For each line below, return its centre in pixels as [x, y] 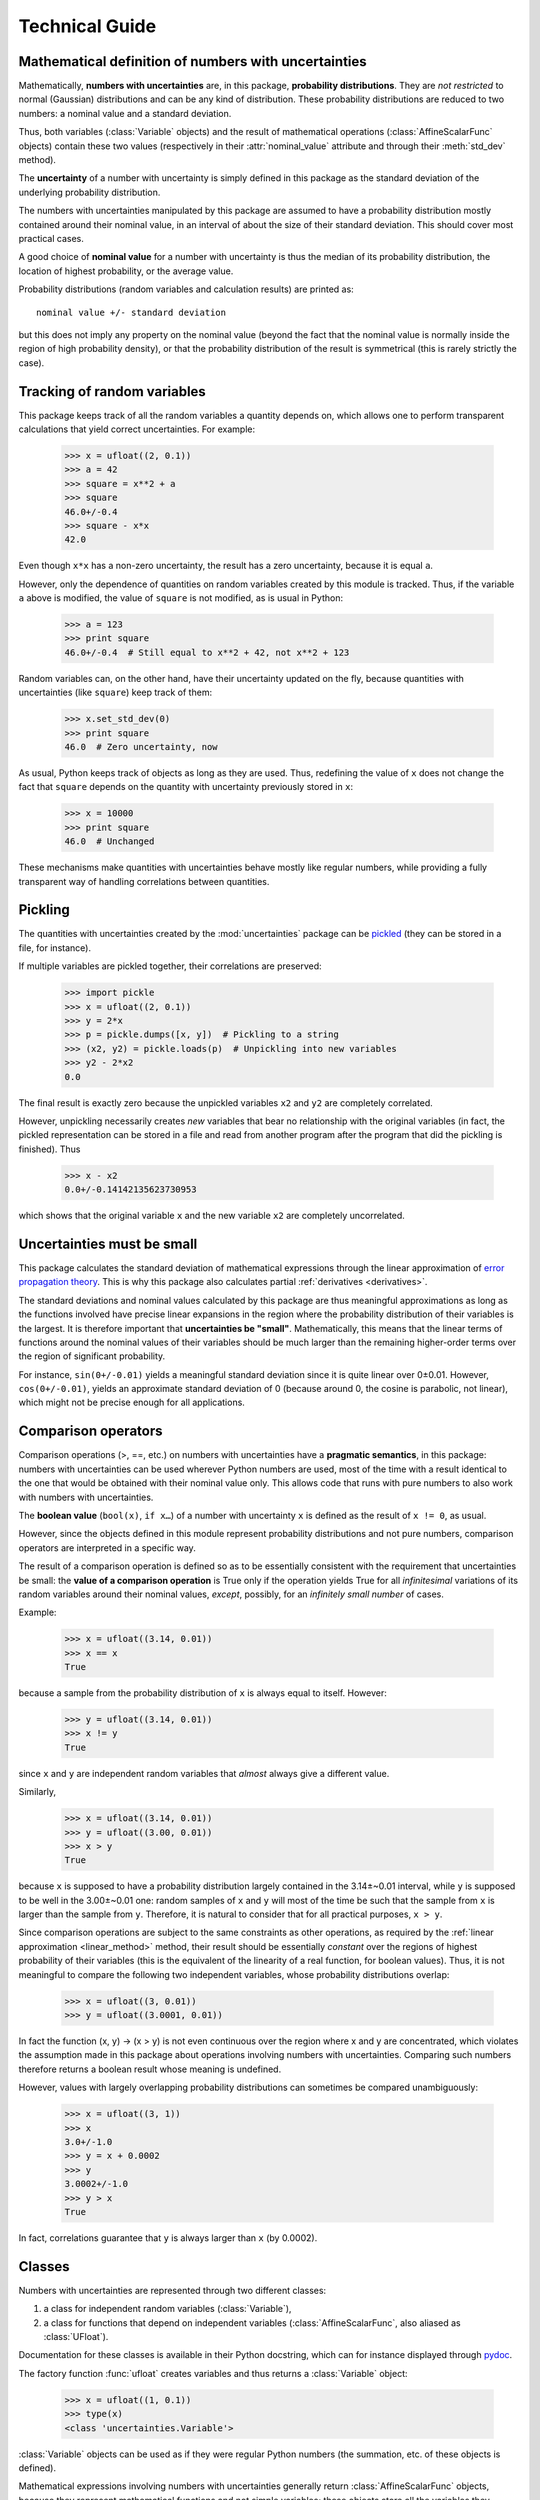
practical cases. [51, 238]
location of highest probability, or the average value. [126, 271]
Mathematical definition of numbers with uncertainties [192, 61]
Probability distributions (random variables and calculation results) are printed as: [186, 289]
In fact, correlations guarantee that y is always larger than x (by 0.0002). [168, 2237]
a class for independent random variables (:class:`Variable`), [167, 2309]
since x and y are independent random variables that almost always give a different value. [204, 1773]
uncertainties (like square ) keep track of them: [115, 692]
